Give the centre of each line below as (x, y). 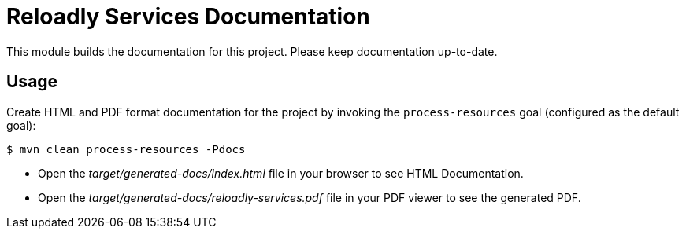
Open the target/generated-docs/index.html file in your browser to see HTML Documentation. (281, 173)
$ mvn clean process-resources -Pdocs (126, 149)
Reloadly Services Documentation (188, 17)
